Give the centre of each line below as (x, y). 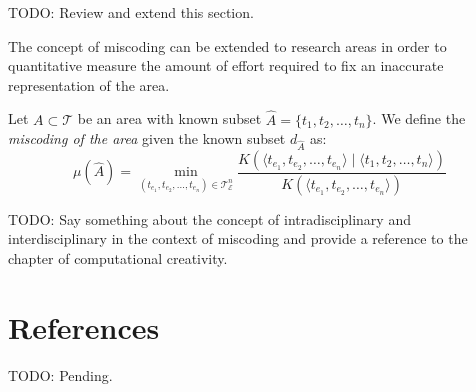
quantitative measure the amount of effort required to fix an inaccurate (226, 65)
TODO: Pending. (60, 374)
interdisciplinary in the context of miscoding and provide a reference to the (238, 238)
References (84, 326)
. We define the (419, 118)
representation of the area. (89, 84)
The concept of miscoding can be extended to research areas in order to (227, 45)
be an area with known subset (169, 118)
